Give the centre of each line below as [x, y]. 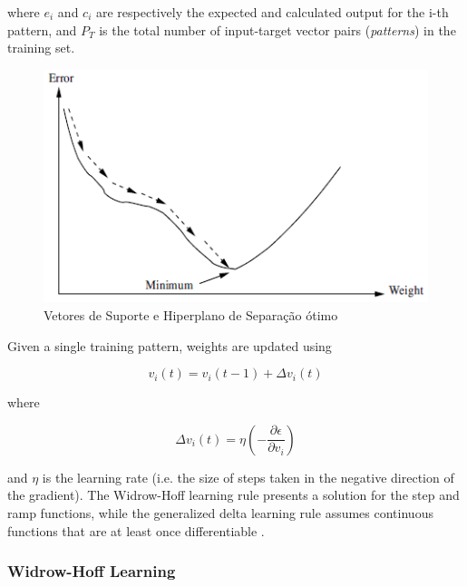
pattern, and [42, 29]
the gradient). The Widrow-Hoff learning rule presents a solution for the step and [233, 495]
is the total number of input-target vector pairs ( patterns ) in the [277, 29]
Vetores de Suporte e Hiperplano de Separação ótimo [191, 315]
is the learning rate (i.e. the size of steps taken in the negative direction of [248, 477]
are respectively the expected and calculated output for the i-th [272, 12]
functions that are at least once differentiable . [136, 530]
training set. [41, 48]
